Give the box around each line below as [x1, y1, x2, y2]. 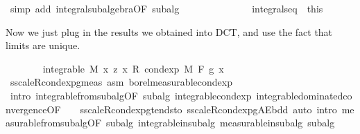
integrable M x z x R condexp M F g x [42, 61, 224, 75]
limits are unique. [6, 38, 80, 52]
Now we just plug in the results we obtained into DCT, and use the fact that [6, 24, 333, 39]
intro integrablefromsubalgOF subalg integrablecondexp [10, 88, 252, 102]
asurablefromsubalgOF [6, 115, 102, 130]
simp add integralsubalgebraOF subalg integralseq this [10, 1, 323, 15]
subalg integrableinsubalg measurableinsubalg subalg [106, 115, 335, 130]
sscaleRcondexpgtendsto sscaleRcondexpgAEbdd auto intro [80, 102, 337, 116]
